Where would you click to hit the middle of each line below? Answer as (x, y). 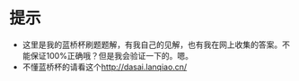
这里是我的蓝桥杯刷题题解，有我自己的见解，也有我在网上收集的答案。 (152, 45)
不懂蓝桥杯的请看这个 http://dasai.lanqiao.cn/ (105, 67)
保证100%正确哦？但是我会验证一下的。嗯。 (111, 55)
